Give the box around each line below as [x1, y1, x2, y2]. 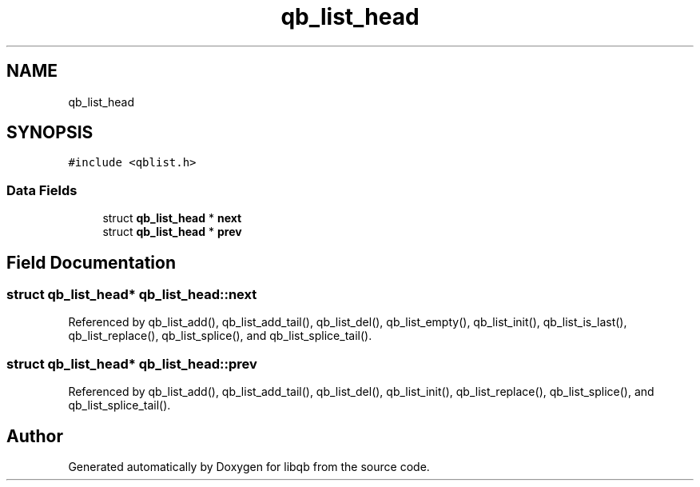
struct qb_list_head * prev [102, 225, 242, 239]
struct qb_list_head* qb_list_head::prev [6, 355, 257, 372]
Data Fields [6, 182, 78, 198]
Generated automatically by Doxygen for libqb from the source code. [68, 460, 430, 473]
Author [6, 425, 63, 446]
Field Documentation [6, 252, 176, 273]
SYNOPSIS [6, 122, 93, 143]
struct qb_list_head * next [102, 211, 242, 226]
